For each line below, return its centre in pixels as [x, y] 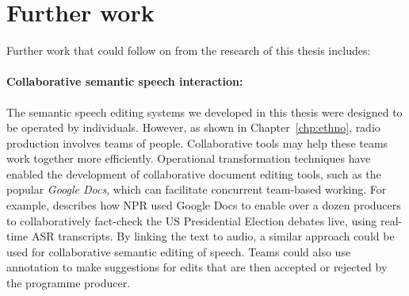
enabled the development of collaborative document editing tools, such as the [194, 173]
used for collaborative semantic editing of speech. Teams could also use [179, 251]
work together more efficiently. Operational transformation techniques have [189, 158]
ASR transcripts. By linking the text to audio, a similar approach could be [213, 236]
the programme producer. [69, 283]
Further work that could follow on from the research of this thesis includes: [189, 50]
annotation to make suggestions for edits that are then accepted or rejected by [197, 267]
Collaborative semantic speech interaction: [125, 81]
